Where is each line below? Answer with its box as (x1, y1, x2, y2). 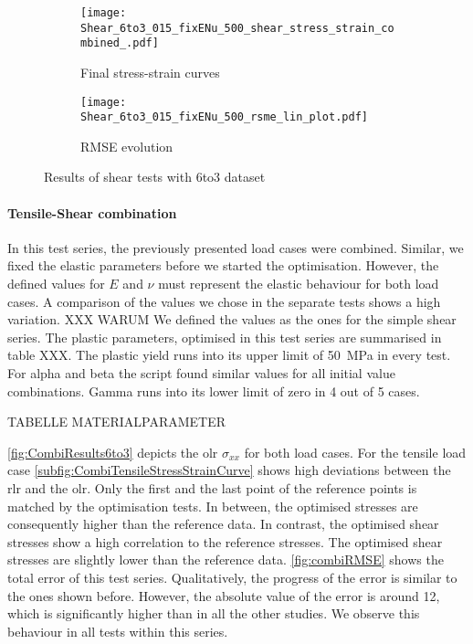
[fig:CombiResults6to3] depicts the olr (7, 442, 218, 461)
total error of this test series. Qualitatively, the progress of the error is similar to (7, 567, 457, 586)
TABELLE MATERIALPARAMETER (7, 412, 226, 431)
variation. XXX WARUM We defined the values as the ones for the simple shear (7, 310, 457, 329)
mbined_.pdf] (80, 37, 159, 50)
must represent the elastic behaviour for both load (158, 274, 439, 293)
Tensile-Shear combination (7, 203, 177, 222)
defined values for (7, 274, 105, 293)
